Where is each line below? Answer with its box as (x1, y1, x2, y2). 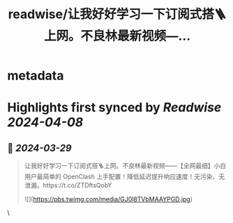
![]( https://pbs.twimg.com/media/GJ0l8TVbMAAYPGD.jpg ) (24, 195, 193, 203)
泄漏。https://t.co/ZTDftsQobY (24, 181, 112, 190)
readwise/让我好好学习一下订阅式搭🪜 (8, 6, 227, 22)
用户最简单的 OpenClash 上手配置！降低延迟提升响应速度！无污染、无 (24, 172, 225, 181)
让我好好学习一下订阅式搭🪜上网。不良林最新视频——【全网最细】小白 (24, 162, 227, 170)
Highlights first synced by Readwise (7, 100, 222, 116)
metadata (7, 68, 64, 84)
